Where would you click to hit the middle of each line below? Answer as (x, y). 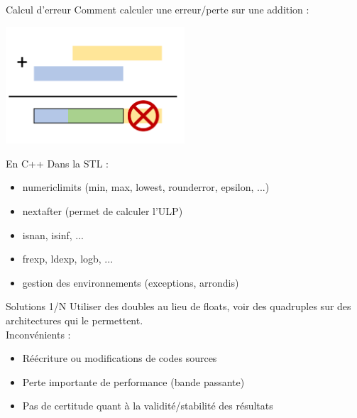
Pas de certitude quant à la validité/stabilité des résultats (148, 406)
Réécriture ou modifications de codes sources (120, 358)
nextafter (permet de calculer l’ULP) (103, 210)
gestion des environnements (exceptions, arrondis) (131, 282)
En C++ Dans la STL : (57, 163)
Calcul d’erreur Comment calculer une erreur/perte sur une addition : (158, 9)
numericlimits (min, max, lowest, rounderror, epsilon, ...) (146, 187)
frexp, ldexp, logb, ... (68, 259)
